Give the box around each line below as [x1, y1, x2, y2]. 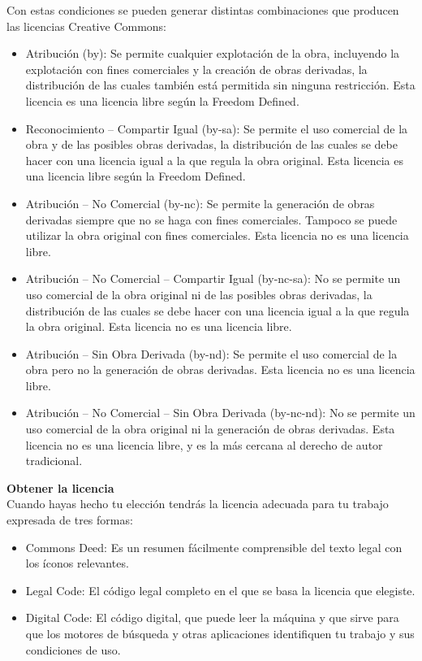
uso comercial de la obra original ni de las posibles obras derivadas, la [25, 285, 372, 302]
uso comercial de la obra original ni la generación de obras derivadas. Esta [25, 420, 395, 437]
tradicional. [25, 452, 83, 469]
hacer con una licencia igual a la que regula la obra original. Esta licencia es [25, 151, 404, 168]
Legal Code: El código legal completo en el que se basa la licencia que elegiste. [25, 581, 416, 598]
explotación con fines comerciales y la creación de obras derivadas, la [25, 60, 368, 77]
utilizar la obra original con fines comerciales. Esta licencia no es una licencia [25, 227, 409, 244]
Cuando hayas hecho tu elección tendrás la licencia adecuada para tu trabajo [6, 495, 389, 512]
